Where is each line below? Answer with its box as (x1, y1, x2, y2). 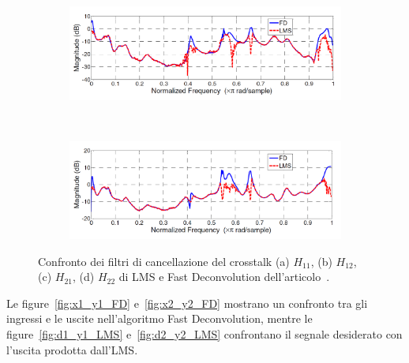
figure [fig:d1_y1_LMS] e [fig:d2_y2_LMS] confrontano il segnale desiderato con (6, 326, 403, 342)
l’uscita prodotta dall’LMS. (6, 341, 138, 357)
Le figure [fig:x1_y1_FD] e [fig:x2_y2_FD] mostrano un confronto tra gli (6, 294, 368, 311)
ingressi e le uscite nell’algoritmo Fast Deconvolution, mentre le (6, 310, 313, 327)
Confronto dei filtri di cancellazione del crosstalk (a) (38, 253, 290, 269)
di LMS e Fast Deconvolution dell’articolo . (118, 268, 330, 285)
